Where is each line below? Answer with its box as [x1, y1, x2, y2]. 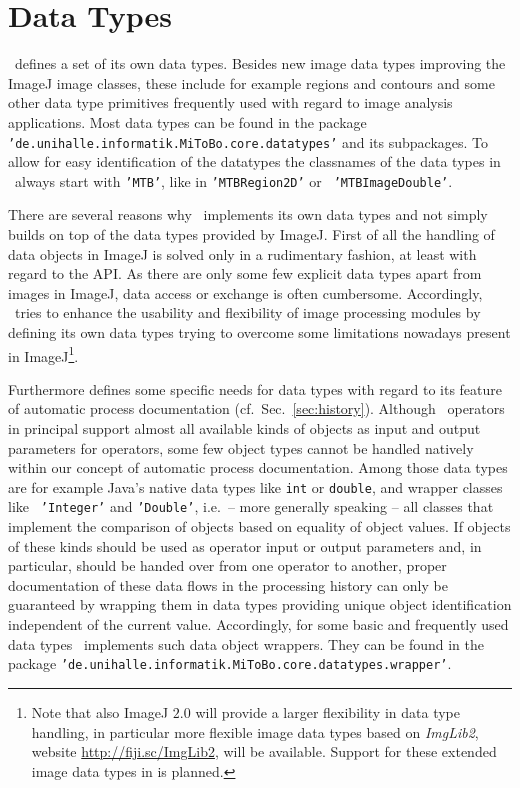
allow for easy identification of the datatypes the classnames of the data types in [8, 151, 501, 172]
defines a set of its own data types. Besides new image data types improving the [14, 53, 506, 74]
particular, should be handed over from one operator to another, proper [8, 555, 447, 576]
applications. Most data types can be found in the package [8, 111, 367, 132]
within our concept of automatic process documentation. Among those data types [8, 457, 508, 478]
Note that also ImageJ [31, 701, 169, 722]
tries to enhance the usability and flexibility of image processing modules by [14, 302, 481, 323]
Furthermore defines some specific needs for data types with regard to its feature [8, 378, 503, 399]
